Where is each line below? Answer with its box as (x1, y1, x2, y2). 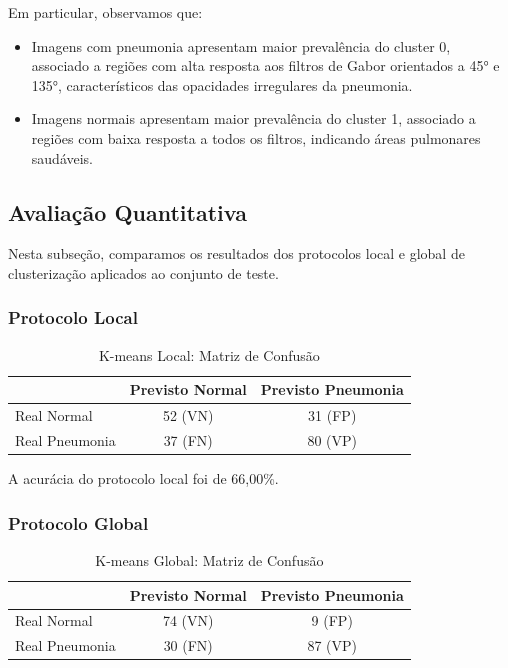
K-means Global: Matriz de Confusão (95, 549, 324, 570)
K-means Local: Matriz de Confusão (98, 344, 320, 365)
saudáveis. (31, 147, 94, 168)
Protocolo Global (8, 510, 149, 535)
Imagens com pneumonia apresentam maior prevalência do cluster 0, (31, 35, 451, 56)
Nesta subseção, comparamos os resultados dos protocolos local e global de (8, 243, 465, 264)
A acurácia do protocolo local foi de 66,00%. (8, 468, 279, 489)
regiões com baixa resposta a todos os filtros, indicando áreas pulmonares (31, 127, 481, 148)
